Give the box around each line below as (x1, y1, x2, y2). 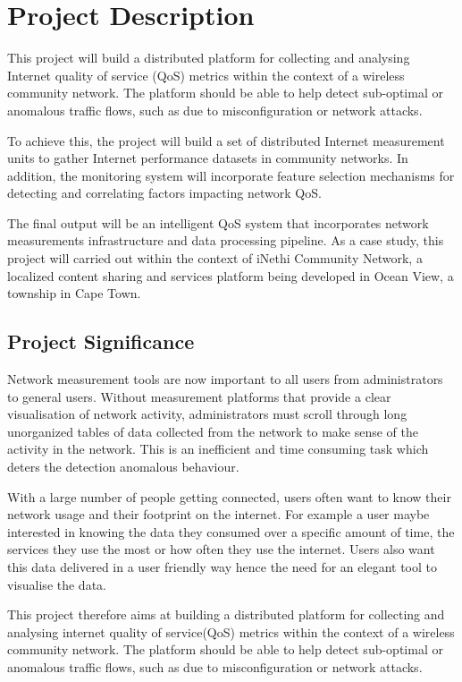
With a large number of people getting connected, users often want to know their (7, 487, 451, 506)
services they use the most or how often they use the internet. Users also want (7, 540, 435, 558)
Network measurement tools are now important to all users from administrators (7, 370, 443, 388)
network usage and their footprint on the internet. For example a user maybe (7, 505, 430, 524)
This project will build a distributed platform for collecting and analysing (7, 48, 410, 67)
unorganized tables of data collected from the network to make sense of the (7, 422, 418, 440)
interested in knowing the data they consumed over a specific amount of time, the (7, 522, 455, 541)
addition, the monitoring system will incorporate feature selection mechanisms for (7, 166, 455, 184)
